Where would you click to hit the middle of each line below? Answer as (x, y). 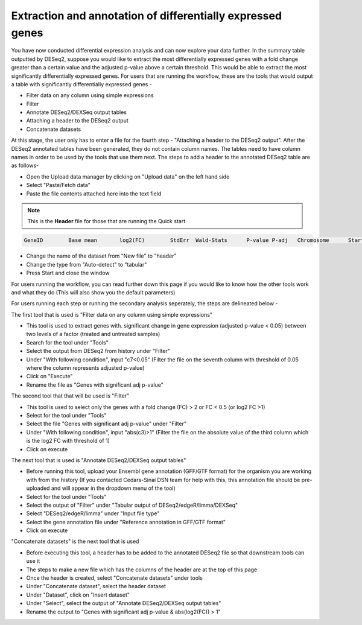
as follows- (25, 165)
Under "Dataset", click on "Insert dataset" (78, 595)
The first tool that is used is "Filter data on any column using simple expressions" (112, 314)
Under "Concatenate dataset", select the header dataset (96, 586)
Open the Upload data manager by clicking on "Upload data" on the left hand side (128, 176)
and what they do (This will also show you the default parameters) (93, 292)
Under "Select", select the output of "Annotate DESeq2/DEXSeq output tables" (124, 603)
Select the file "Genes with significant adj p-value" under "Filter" (106, 424)
